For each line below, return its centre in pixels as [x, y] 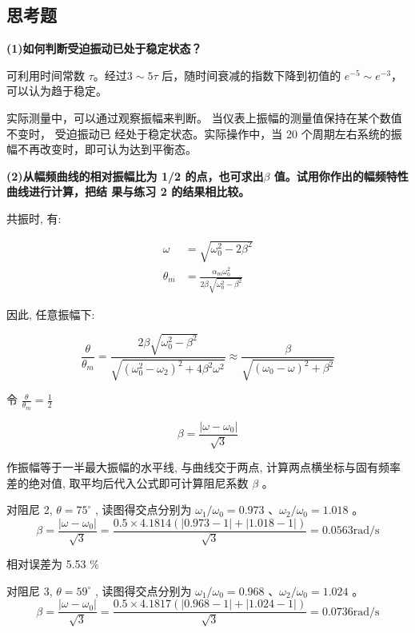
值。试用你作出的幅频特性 [341, 175]
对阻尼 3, [30, 590]
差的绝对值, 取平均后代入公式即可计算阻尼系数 [128, 482]
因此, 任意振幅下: [51, 314]
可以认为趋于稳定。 [57, 91]
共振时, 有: [34, 218]
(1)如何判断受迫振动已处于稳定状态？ [104, 48]
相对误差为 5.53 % [53, 564]
